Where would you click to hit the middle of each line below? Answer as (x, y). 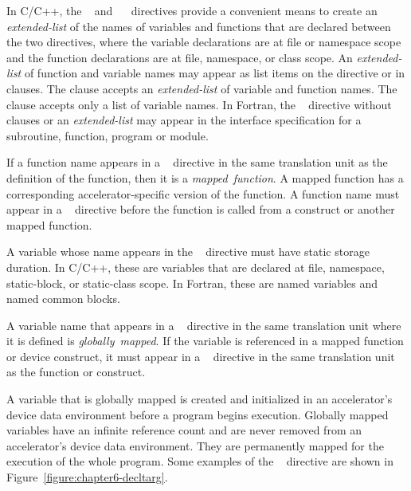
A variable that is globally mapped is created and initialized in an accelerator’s (200, 399)
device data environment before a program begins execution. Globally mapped (198, 414)
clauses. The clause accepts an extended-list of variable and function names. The (202, 88)
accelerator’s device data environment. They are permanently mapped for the (195, 445)
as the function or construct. (76, 372)
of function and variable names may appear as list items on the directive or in (215, 73)
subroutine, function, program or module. (108, 135)
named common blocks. (63, 299)
